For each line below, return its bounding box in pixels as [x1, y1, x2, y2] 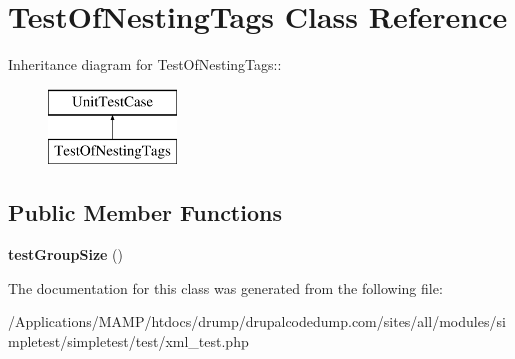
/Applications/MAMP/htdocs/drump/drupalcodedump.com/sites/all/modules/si [8, 311, 506, 332]
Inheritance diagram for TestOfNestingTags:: [8, 54, 282, 75]
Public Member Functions [8, 197, 282, 228]
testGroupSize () [8, 244, 123, 265]
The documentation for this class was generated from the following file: [8, 277, 443, 298]
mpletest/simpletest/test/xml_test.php [8, 330, 249, 351]
